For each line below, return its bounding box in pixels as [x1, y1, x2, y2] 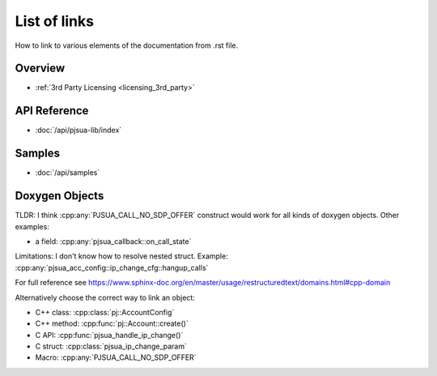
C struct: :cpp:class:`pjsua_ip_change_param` [35, 341, 188, 352]
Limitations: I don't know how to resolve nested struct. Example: [15, 251, 228, 261]
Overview [15, 62, 66, 75]
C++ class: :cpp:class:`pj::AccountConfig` [35, 307, 175, 317]
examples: [15, 221, 50, 231]
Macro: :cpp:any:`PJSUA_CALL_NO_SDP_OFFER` [35, 352, 197, 362]
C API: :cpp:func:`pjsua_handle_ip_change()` [35, 330, 184, 340]
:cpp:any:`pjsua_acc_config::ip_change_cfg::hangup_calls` [15, 263, 209, 272]
